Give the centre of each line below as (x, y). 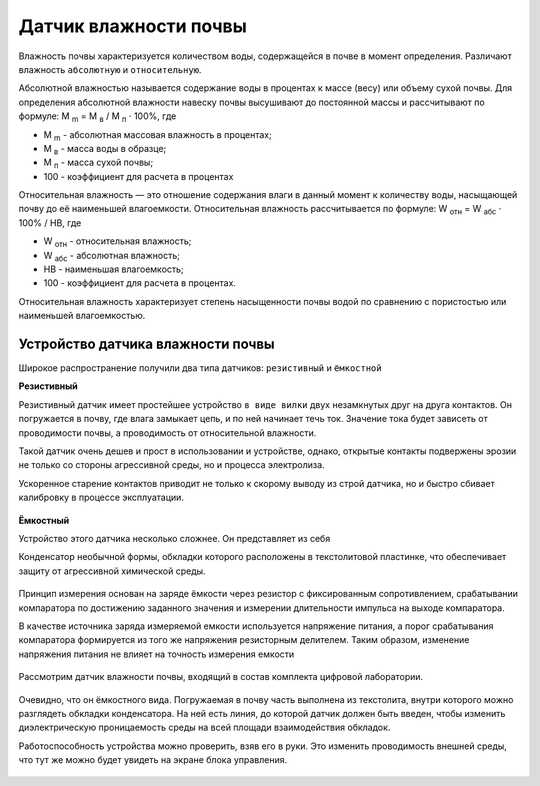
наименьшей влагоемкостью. (82, 316)
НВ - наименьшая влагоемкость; (113, 269)
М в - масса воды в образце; (105, 149)
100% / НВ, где (50, 222)
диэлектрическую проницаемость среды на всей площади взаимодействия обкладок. (204, 727)
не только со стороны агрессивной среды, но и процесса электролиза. (171, 465)
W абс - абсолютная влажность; (111, 256)
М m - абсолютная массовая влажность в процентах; (157, 135)
